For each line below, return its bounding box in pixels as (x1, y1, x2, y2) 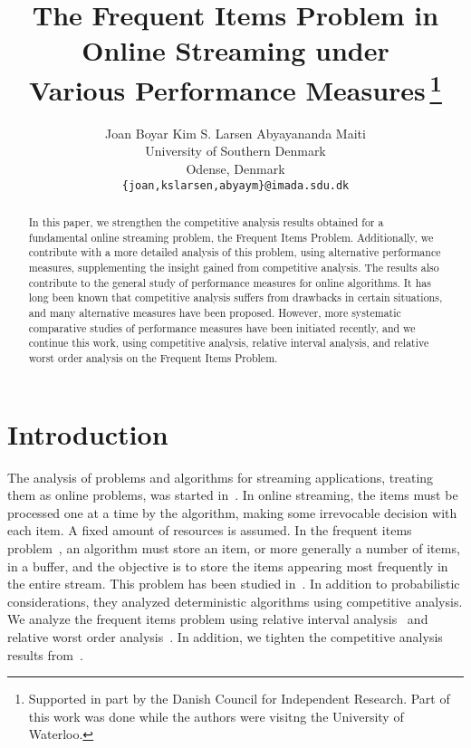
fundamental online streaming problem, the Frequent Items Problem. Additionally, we (28, 229, 434, 245)
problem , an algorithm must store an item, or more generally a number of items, (7, 538, 460, 557)
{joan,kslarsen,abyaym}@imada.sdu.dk (121, 178, 350, 192)
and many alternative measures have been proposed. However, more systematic (28, 305, 401, 320)
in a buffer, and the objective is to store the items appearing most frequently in (7, 556, 448, 575)
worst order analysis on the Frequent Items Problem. (28, 350, 278, 365)
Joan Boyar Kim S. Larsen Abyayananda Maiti (105, 123, 366, 142)
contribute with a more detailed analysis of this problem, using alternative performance (28, 245, 441, 260)
